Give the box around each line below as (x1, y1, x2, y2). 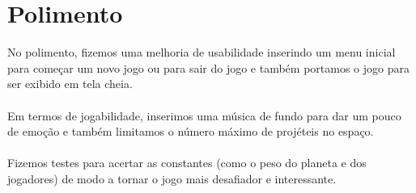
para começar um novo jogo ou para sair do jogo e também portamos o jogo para (7, 59, 410, 76)
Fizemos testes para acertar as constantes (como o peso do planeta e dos (7, 154, 367, 171)
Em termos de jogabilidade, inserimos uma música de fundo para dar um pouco (7, 107, 401, 124)
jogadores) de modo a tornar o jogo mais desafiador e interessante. (7, 170, 337, 187)
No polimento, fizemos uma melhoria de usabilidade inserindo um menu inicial (7, 44, 396, 61)
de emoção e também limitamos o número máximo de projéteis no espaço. (7, 123, 374, 140)
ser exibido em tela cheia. (7, 75, 133, 92)
